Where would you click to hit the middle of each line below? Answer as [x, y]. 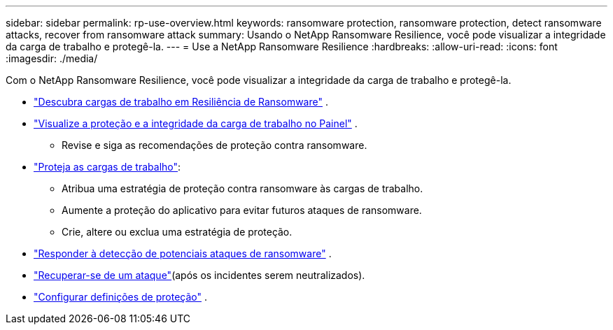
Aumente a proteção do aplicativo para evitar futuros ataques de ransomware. [242, 210]
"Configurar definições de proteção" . [121, 297]
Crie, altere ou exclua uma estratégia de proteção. [177, 232]
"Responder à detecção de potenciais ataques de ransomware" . [183, 253]
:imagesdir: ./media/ [52, 58]
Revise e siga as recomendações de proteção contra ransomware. [214, 145]
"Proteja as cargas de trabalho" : [107, 167]
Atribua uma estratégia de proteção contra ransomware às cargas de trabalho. [242, 188]
